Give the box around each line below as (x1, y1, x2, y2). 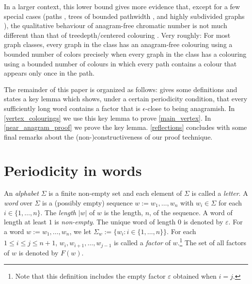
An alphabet (4, 188, 39, 198)
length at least (4, 217, 47, 227)
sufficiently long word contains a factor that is (4, 103, 141, 113)
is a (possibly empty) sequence (42, 198, 133, 208)
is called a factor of (113, 237, 171, 248)
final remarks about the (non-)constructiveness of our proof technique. (4, 131, 213, 142)
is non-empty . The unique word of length (54, 217, 176, 227)
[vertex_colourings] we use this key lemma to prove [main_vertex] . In (4, 112, 211, 123)
